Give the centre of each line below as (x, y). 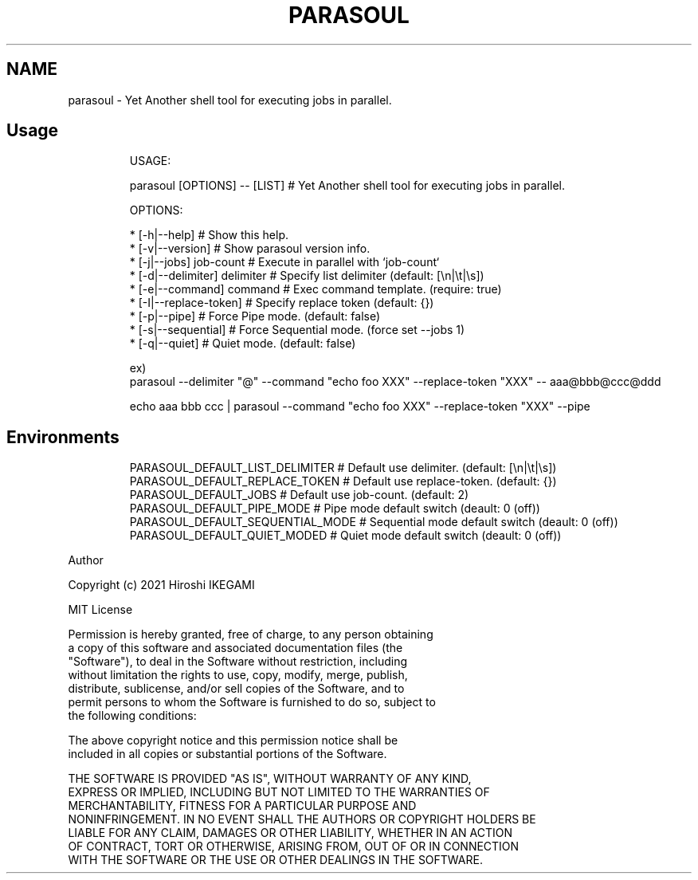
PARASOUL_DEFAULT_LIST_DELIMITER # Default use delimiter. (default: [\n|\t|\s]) (343, 468)
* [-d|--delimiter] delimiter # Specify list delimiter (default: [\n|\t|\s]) (307, 276)
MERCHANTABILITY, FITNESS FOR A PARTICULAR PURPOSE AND (242, 806)
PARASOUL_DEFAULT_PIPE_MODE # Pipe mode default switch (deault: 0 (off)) (335, 509)
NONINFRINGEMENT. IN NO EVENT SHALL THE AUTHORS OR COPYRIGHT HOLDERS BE (302, 819)
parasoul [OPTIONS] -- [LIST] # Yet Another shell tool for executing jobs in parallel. (347, 186)
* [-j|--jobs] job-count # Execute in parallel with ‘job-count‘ (284, 262)
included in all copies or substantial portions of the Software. (227, 754)
